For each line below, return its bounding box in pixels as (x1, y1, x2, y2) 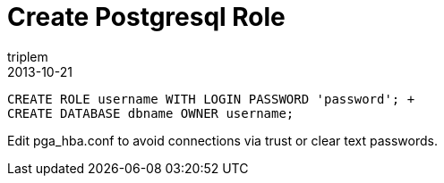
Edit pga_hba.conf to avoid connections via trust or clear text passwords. (7, 132, 438, 148)
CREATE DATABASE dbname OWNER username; (7, 105, 295, 121)
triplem (7, 48, 48, 64)
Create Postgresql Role (7, 2, 286, 32)
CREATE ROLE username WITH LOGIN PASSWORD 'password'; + (7, 91, 415, 106)
